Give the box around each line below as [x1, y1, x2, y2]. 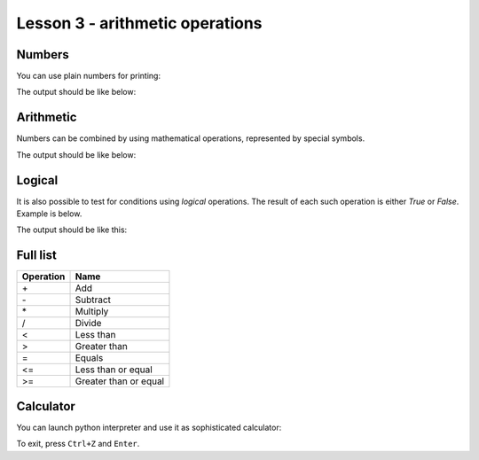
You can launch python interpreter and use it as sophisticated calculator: [16, 422, 282, 433]
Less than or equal [75, 363, 153, 376]
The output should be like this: [16, 224, 128, 235]
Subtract [75, 293, 111, 306]
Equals [75, 352, 104, 364]
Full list [16, 248, 57, 263]
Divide [75, 317, 102, 330]
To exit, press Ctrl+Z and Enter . [16, 439, 140, 449]
